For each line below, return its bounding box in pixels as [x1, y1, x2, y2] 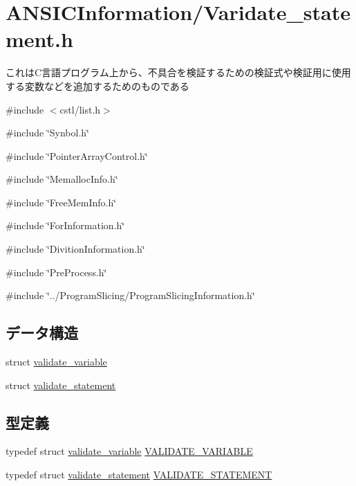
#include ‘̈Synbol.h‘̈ [6, 125, 89, 140]
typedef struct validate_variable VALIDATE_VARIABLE [6, 444, 253, 458]
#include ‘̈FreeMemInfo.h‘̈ [6, 195, 117, 209]
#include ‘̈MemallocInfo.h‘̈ [6, 172, 118, 186]
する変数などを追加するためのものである [6, 78, 189, 93]
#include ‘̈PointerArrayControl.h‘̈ [6, 148, 148, 163]
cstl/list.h [59, 102, 101, 116]
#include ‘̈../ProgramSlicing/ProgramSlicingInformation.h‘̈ [6, 288, 255, 303]
